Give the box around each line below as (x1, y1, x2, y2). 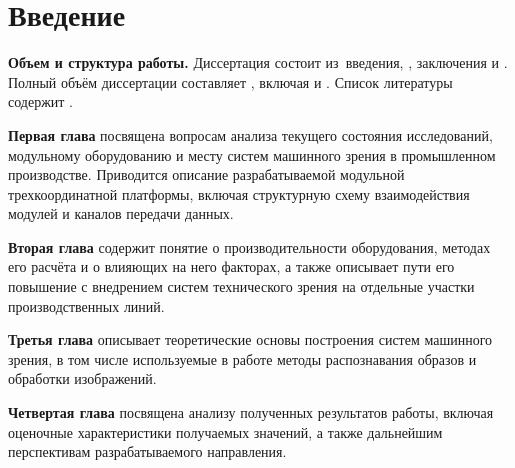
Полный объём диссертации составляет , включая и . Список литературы (8, 71, 453, 92)
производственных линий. (8, 295, 165, 316)
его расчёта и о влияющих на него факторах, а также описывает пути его (8, 256, 455, 277)
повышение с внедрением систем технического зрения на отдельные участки (8, 276, 475, 297)
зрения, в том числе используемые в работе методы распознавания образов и (8, 348, 477, 369)
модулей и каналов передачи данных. (8, 203, 234, 224)
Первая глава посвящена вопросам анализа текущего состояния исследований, (8, 124, 493, 145)
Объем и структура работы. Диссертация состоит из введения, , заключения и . (8, 52, 508, 73)
